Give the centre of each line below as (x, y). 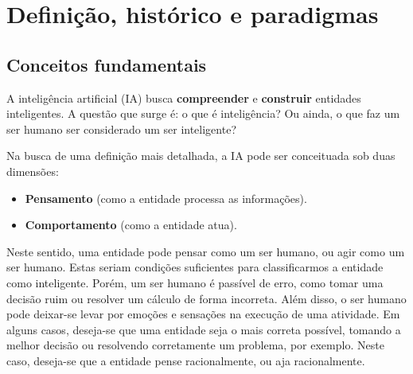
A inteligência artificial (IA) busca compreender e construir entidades (184, 97)
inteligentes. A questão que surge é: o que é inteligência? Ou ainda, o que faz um (203, 113)
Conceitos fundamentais (107, 64)
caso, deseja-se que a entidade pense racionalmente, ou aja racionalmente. (186, 360)
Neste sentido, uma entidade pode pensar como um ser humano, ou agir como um (206, 251)
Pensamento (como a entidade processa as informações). (166, 198)
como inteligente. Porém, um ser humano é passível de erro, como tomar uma (195, 282)
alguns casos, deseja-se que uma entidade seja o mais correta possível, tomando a (204, 329)
